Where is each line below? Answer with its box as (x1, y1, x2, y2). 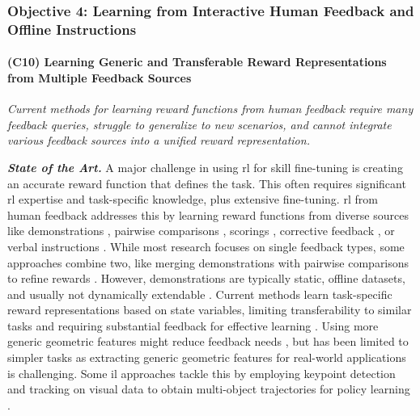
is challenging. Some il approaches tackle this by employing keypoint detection (7, 364, 396, 381)
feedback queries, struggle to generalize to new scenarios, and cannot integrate (7, 116, 392, 132)
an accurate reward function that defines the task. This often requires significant (7, 174, 406, 191)
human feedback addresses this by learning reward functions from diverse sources (7, 206, 409, 223)
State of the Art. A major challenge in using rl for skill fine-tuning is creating (7, 158, 403, 175)
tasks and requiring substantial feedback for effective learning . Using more (7, 317, 379, 334)
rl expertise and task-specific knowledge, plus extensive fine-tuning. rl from (7, 191, 378, 208)
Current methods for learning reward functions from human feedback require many (7, 100, 414, 117)
